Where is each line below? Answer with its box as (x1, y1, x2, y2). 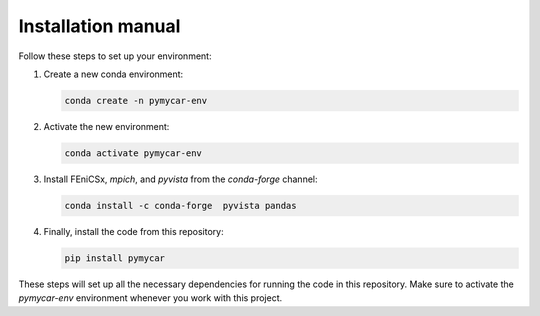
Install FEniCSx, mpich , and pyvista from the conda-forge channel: (43, 173, 319, 185)
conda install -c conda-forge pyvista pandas (64, 200, 297, 211)
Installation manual (18, 15, 181, 37)
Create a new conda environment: (43, 68, 184, 80)
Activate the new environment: (43, 120, 170, 132)
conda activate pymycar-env (64, 147, 202, 159)
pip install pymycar (64, 252, 165, 264)
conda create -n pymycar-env (64, 95, 208, 106)
